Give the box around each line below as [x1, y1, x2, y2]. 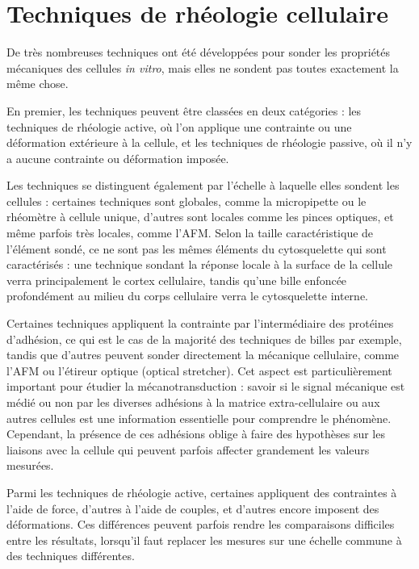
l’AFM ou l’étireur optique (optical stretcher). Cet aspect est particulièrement [6, 362, 392, 379]
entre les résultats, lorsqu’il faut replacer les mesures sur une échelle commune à [6, 531, 402, 548]
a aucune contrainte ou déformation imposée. [6, 149, 229, 166]
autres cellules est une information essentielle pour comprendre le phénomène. [6, 409, 392, 426]
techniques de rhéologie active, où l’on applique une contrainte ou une [6, 118, 352, 135]
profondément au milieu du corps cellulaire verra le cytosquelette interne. [6, 287, 368, 304]
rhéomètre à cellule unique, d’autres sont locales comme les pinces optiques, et [6, 208, 394, 225]
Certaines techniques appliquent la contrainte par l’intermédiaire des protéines [6, 315, 394, 332]
